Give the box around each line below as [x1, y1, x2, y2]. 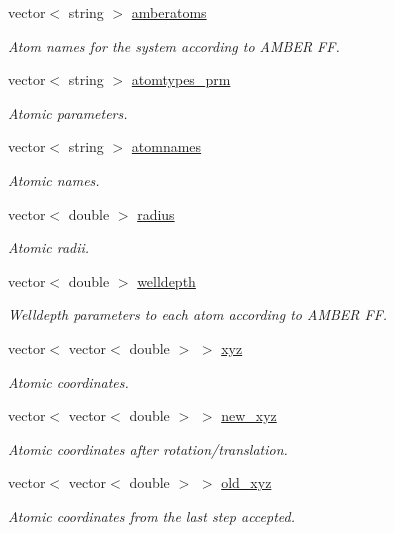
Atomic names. [8, 169, 100, 190]
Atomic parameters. [8, 102, 128, 123]
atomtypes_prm [131, 69, 231, 90]
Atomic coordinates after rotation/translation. [8, 438, 288, 459]
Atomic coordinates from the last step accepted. [8, 505, 295, 526]
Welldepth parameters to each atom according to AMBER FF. [8, 304, 388, 325]
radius [137, 203, 175, 224]
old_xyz [221, 472, 272, 493]
